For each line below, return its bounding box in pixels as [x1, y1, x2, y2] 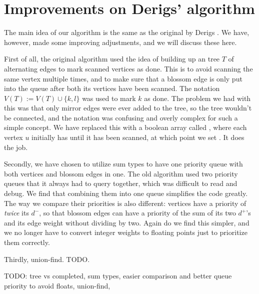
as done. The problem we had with [144, 92, 251, 103]
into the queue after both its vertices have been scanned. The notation [4, 83, 220, 93]
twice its [4, 207, 29, 218]
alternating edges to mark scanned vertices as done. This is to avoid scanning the [4, 63, 253, 73]
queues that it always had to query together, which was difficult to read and [4, 178, 237, 188]
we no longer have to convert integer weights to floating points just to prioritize [4, 227, 247, 237]
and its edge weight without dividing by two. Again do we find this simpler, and [4, 217, 249, 227]
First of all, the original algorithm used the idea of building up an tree [4, 53, 220, 64]
